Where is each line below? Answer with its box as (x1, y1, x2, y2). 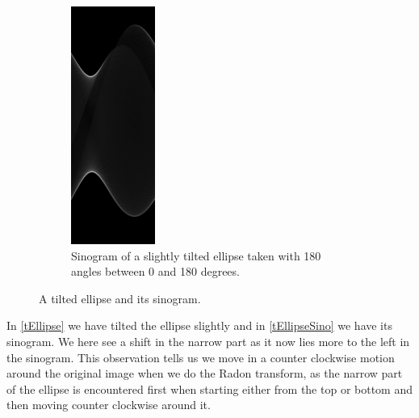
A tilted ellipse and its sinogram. (39, 289, 201, 306)
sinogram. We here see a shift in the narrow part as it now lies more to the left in (6, 332, 410, 349)
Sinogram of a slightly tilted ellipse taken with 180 (71, 247, 321, 264)
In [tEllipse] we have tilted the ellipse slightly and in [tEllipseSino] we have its (6, 317, 392, 334)
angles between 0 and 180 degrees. (71, 263, 240, 280)
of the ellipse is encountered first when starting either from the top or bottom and (6, 380, 413, 397)
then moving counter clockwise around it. (6, 396, 211, 413)
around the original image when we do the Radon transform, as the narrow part (6, 365, 403, 382)
